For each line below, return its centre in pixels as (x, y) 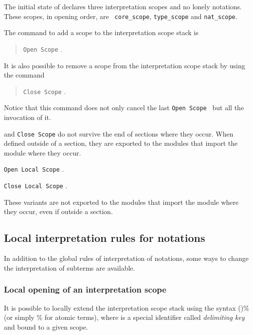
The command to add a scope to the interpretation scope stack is (101, 32)
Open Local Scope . (34, 169)
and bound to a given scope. (46, 326)
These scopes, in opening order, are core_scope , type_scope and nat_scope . (121, 16)
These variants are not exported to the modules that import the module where (121, 202)
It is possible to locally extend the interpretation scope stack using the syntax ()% (126, 307)
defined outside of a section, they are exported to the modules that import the (121, 143)
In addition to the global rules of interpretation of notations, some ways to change (126, 258)
